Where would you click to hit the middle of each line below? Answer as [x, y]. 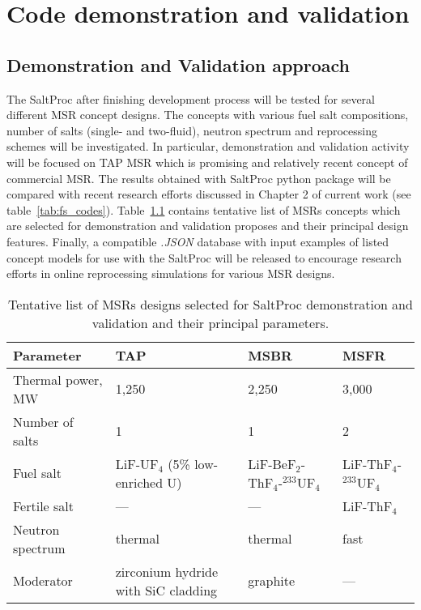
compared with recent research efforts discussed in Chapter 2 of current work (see [209, 194]
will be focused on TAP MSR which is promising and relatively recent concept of [207, 162]
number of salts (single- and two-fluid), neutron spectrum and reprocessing [192, 130]
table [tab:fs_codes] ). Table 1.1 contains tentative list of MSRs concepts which [204, 209]
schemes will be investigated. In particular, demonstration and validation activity [208, 146]
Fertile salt [44, 505]
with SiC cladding [166, 590]
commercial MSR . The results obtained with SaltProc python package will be [199, 178]
